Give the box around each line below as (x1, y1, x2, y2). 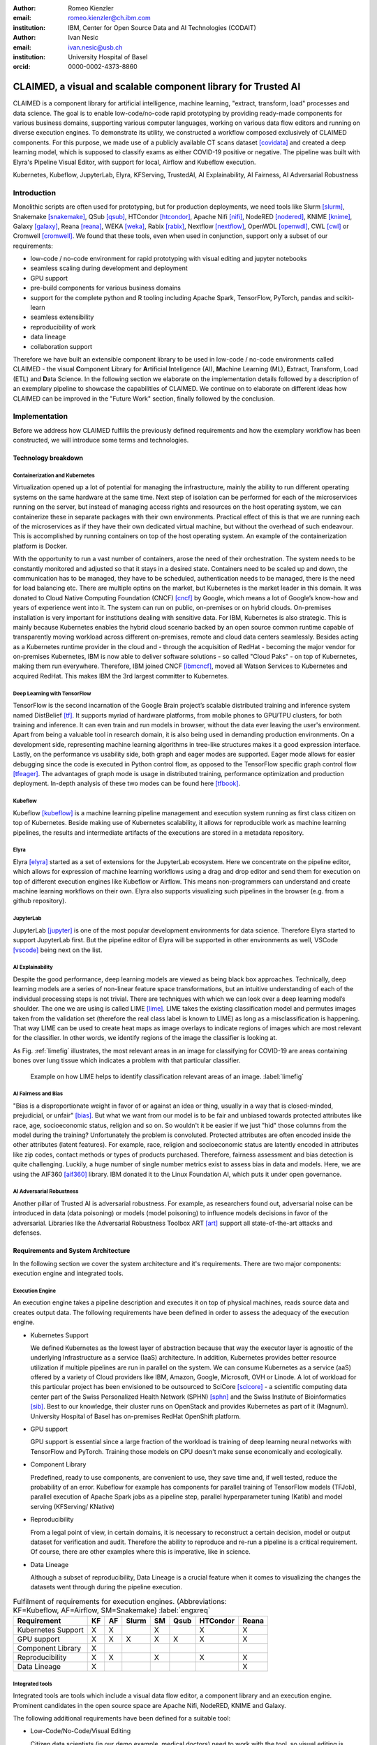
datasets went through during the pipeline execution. (30, 1583, 183, 1591)
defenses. (13, 1228, 42, 1237)
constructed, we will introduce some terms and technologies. (13, 436, 189, 445)
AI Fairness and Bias (13, 1090, 63, 1097)
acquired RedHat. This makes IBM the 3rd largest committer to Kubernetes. (13, 671, 230, 680)
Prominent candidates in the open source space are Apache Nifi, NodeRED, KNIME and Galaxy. (13, 1701, 286, 1709)
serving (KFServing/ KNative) (30, 1502, 115, 1510)
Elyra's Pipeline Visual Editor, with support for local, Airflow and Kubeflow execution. (13, 158, 256, 166)
